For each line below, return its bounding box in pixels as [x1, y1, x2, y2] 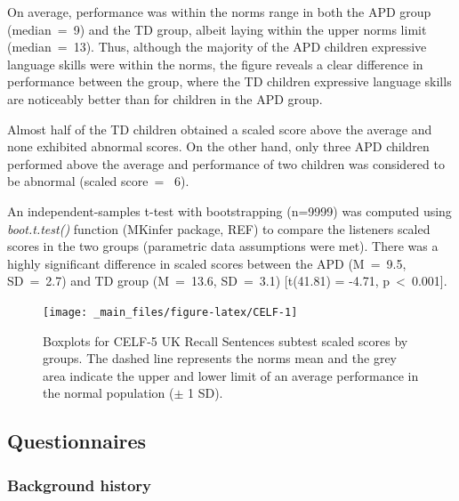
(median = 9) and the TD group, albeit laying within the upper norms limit [7, 20, 427, 38]
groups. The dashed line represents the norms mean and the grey [43, 349, 398, 368]
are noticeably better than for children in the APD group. [7, 89, 323, 108]
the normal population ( [43, 384, 174, 402]
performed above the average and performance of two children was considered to [7, 154, 445, 173]
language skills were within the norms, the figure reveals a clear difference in [7, 54, 423, 73]
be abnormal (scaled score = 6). [7, 172, 189, 190]
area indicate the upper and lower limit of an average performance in [43, 366, 419, 384]
